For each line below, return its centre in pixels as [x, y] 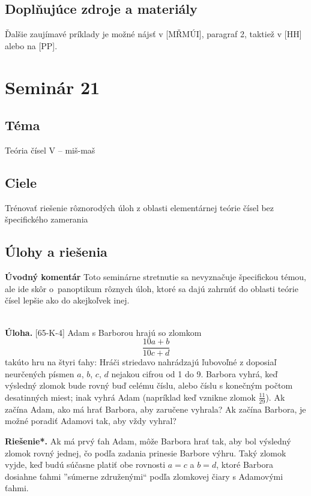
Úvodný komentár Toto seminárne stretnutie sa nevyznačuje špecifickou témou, [155, 277]
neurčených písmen [40, 373]
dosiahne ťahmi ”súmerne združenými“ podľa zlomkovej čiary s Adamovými [144, 476]
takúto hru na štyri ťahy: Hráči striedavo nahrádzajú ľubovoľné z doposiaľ [141, 362]
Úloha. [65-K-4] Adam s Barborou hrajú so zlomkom [103, 332]
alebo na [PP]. [31, 45]
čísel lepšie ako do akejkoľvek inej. [67, 300]
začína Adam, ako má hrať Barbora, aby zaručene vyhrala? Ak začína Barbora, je [155, 409]
